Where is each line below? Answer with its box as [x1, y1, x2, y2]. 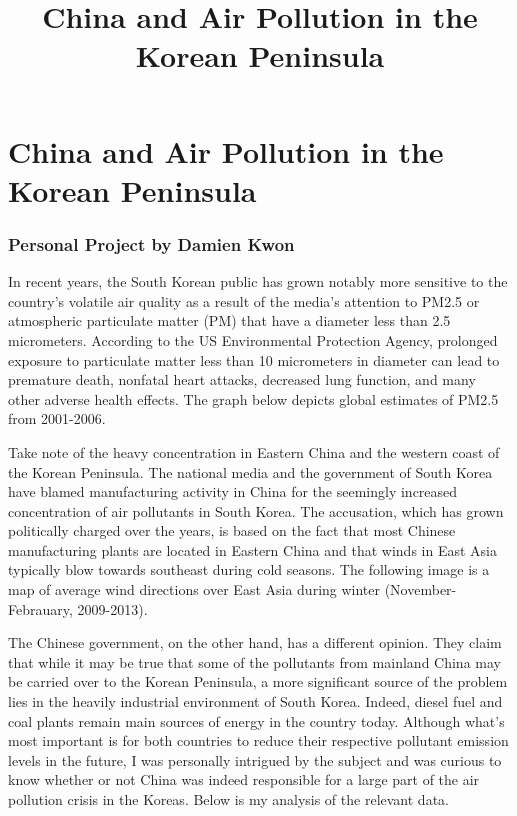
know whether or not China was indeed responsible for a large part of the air [8, 769, 480, 790]
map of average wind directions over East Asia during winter [8, 579, 381, 600]
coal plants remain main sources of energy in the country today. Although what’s [8, 710, 505, 731]
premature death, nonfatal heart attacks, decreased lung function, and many [8, 369, 476, 390]
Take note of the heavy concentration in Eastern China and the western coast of [8, 441, 500, 462]
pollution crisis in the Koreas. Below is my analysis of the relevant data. [8, 789, 449, 809]
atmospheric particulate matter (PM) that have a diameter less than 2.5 [8, 310, 451, 331]
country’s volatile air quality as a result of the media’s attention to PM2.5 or [8, 290, 480, 311]
